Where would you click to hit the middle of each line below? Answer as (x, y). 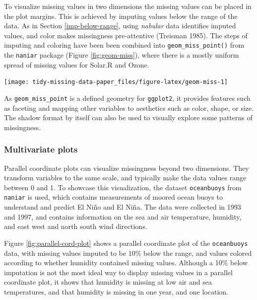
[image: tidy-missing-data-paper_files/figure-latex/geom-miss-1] (116, 82)
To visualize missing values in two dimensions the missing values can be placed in (128, 6)
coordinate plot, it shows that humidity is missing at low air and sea (108, 282)
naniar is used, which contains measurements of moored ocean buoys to (113, 197)
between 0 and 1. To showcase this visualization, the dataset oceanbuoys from (123, 187)
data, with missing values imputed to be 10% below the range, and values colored (128, 253)
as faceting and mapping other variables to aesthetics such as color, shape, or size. (129, 108)
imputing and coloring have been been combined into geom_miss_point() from (124, 45)
